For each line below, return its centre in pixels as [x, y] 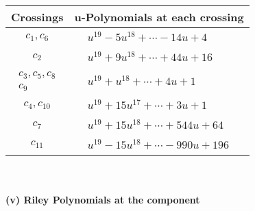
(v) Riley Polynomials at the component [103, 200]
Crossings [37, 17]
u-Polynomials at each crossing [159, 17]
